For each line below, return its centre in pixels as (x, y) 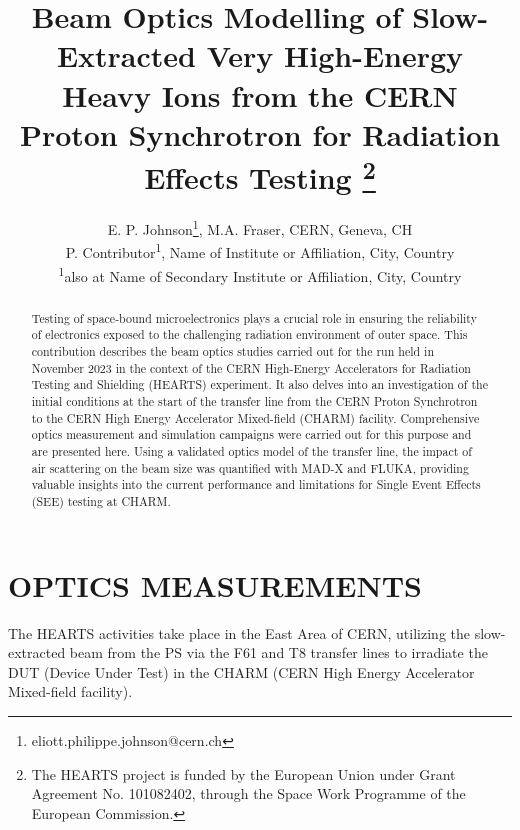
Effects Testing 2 (260, 175)
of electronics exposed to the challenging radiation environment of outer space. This (249, 334)
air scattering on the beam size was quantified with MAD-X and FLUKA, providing (250, 467)
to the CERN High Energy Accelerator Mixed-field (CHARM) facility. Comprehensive (255, 417)
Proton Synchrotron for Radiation (260, 133)
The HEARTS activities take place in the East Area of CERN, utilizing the (239, 632)
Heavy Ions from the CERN (260, 94)
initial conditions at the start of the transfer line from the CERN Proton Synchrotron (254, 401)
